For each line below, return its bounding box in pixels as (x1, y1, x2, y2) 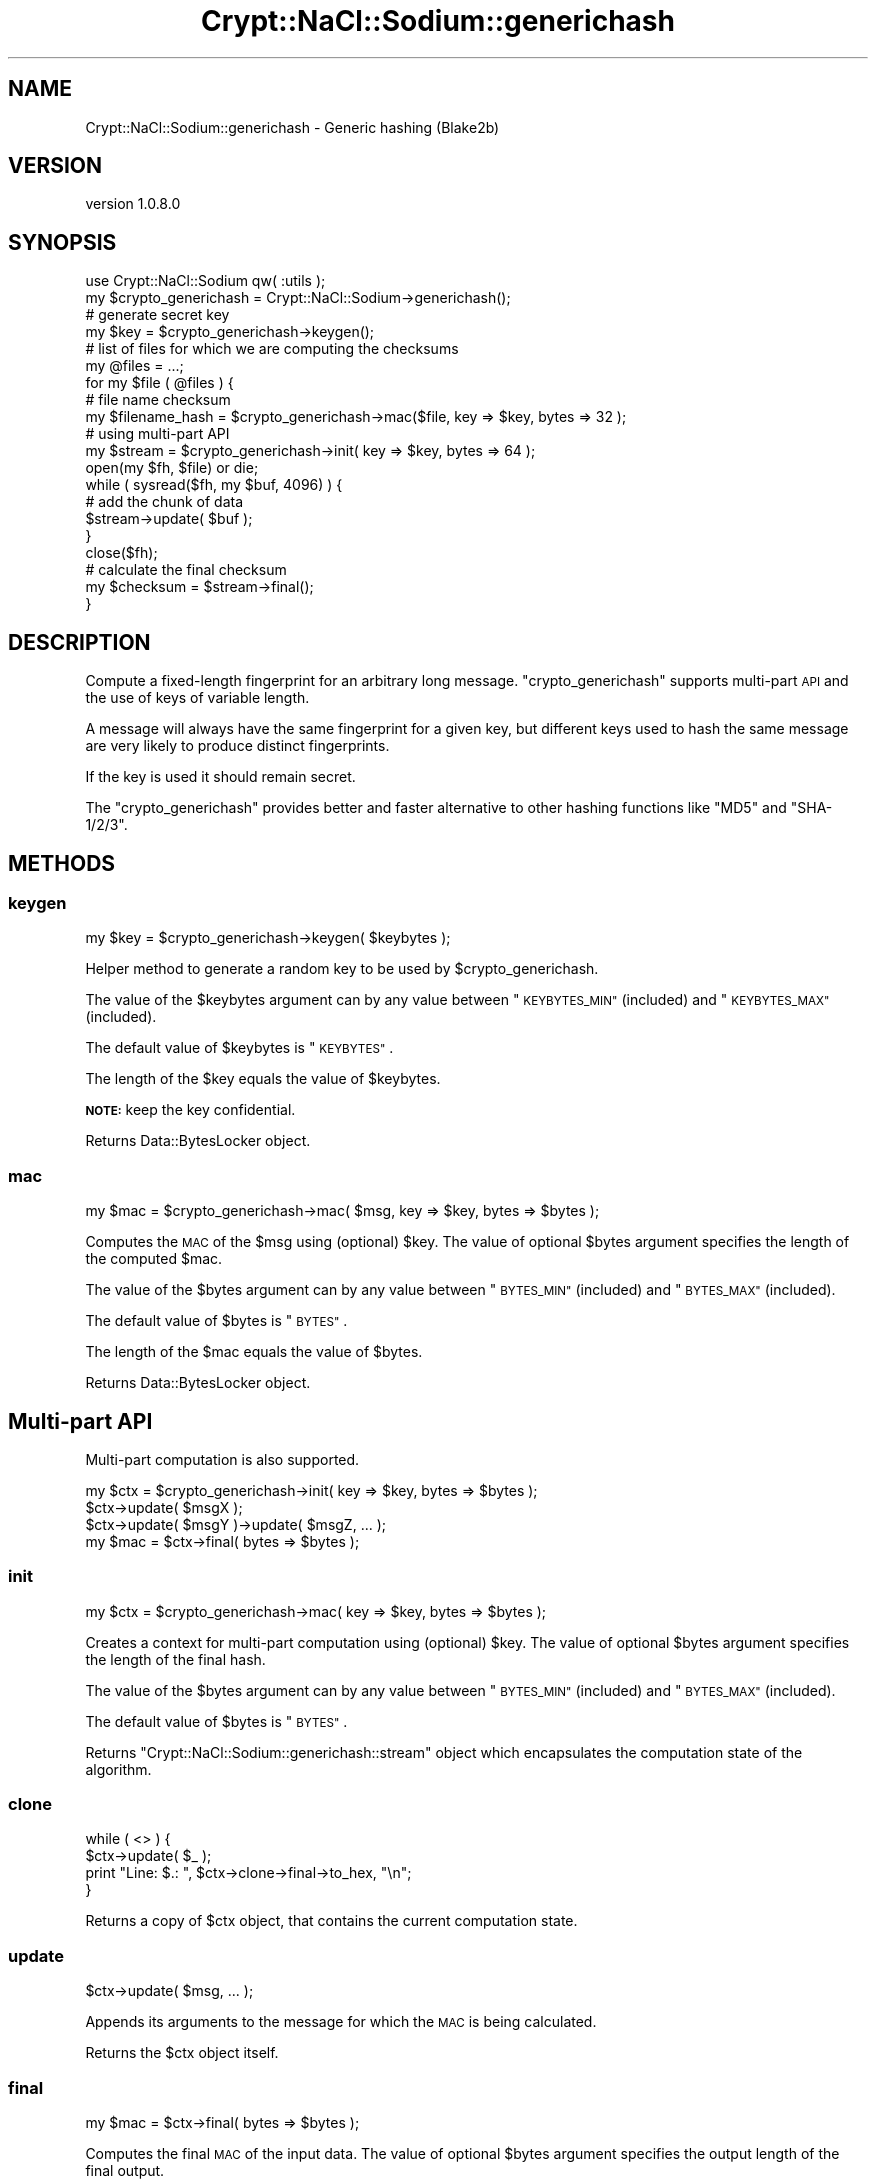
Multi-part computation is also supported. (85, 1450, 360, 1468)
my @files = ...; (85, 357, 184, 375)
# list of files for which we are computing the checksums (85, 340, 459, 358)
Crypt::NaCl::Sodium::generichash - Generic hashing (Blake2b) (85, 118, 500, 136)
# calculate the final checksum (85, 561, 287, 579)
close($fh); (85, 544, 158, 562)
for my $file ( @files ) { (85, 374, 234, 392)
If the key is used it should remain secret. (85, 768, 356, 786)
